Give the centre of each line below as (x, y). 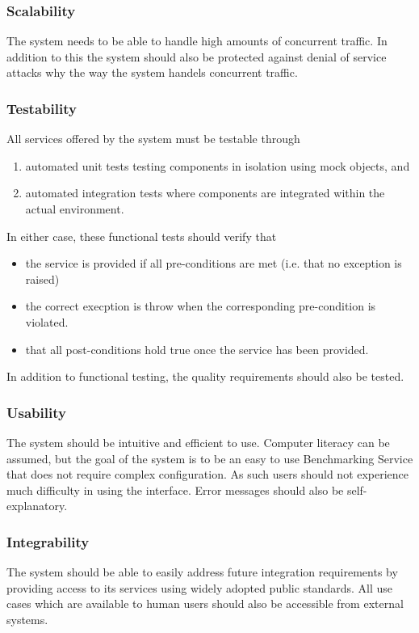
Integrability (48, 541)
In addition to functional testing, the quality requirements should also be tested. (205, 376)
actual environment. (75, 209)
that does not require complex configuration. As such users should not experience (208, 474)
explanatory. (37, 506)
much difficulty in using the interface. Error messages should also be (175, 490)
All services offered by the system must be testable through (153, 139)
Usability (36, 412)
